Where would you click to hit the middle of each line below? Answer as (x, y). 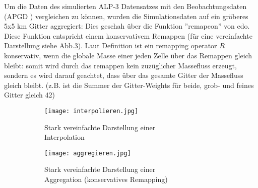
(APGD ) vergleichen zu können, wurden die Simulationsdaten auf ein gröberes (126, 16)
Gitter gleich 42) (29, 95)
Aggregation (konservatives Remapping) (106, 179)
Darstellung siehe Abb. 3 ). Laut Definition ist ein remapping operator (111, 45)
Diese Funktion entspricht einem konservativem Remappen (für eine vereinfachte (128, 35)
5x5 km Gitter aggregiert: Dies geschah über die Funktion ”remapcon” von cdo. (127, 26)
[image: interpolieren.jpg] (91, 111)
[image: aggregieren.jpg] (88, 153)
